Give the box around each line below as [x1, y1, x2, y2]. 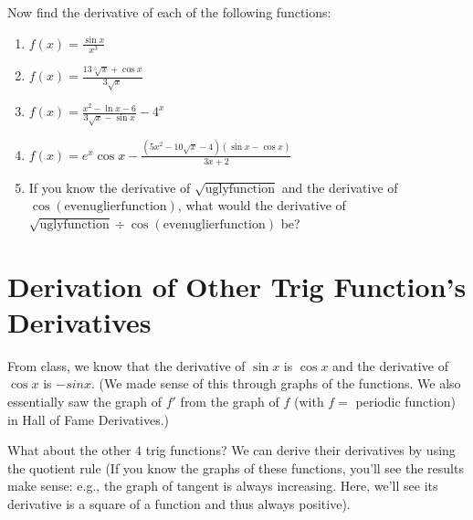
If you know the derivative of [28, 177, 191, 196]
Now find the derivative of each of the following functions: [7, 3, 331, 21]
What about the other [7, 440, 131, 460]
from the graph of [180, 391, 279, 410]
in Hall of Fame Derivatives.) [7, 409, 170, 429]
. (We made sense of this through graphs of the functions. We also [90, 374, 461, 393]
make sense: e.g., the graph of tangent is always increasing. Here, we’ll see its [7, 476, 438, 495]
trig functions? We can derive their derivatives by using [145, 440, 456, 460]
